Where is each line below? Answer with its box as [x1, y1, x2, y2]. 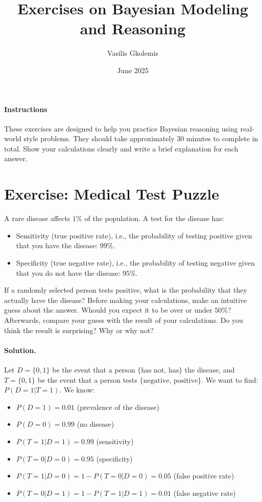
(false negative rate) [173, 487, 236, 498]
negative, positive [143, 377, 198, 384]
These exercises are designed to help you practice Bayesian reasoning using [4, 123, 238, 134]
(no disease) [77, 419, 114, 429]
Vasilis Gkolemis [107, 48, 158, 58]
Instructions [4, 103, 47, 114]
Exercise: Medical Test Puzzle [4, 183, 219, 204]
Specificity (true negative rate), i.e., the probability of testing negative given [16, 257, 255, 268]
